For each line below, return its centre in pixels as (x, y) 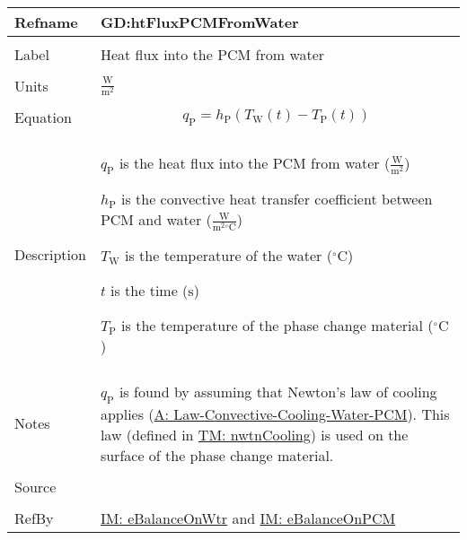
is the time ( (150, 291)
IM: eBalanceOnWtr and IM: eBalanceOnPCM (248, 518)
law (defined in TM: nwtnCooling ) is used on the (254, 434)
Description (50, 255)
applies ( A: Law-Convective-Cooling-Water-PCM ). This (275, 414)
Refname (46, 22)
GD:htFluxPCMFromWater (199, 22)
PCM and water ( (156, 220)
